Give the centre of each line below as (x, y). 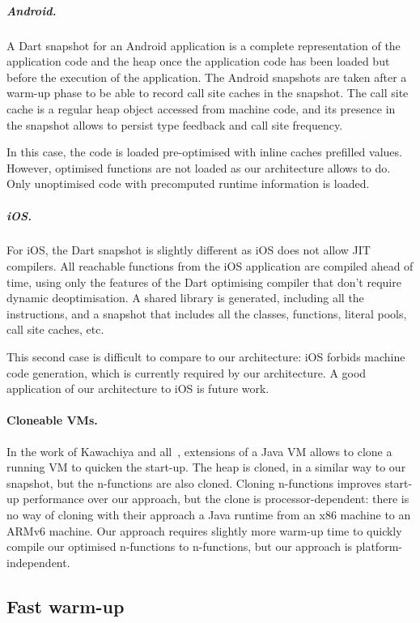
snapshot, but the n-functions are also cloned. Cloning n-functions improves (194, 482)
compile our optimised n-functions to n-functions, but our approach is (180, 546)
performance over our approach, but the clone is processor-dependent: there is (216, 499)
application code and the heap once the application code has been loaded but (198, 61)
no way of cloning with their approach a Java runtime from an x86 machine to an (209, 514)
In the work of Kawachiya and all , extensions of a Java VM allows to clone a (199, 451)
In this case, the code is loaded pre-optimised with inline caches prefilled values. (204, 152)
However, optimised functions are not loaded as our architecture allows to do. (199, 167)
